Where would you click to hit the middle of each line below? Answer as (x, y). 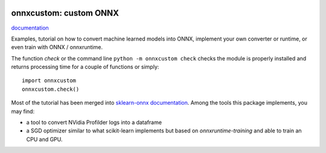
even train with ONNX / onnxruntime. (57, 47)
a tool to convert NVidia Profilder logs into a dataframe (94, 122)
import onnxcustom (49, 81)
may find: (23, 111)
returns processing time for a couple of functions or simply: (85, 67)
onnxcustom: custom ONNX (65, 13)
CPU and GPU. (44, 139)
